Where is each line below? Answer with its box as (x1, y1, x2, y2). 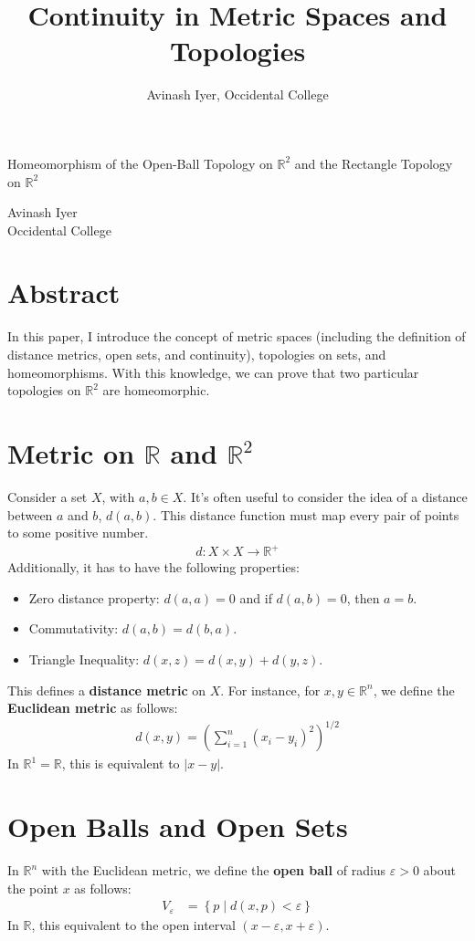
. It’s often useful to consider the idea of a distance (183, 486, 468, 506)
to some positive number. (7, 523, 149, 542)
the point (7, 878, 59, 897)
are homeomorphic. (102, 381, 210, 400)
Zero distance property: (28, 588, 160, 607)
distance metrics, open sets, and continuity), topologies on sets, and (7, 345, 386, 363)
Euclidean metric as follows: (7, 698, 178, 717)
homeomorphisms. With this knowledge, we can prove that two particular (7, 362, 419, 382)
